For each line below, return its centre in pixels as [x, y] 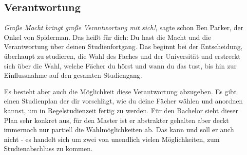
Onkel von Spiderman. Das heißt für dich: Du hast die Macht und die [107, 37]
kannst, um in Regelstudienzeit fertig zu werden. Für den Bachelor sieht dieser [121, 110]
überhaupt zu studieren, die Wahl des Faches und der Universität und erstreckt [122, 56]
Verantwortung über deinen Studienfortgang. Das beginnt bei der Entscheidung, [123, 46]
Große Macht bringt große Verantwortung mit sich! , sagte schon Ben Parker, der [124, 27]
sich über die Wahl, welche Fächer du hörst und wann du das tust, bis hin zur [120, 65]
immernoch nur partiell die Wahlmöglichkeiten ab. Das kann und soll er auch [119, 129]
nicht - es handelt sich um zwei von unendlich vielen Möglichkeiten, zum [112, 139]
